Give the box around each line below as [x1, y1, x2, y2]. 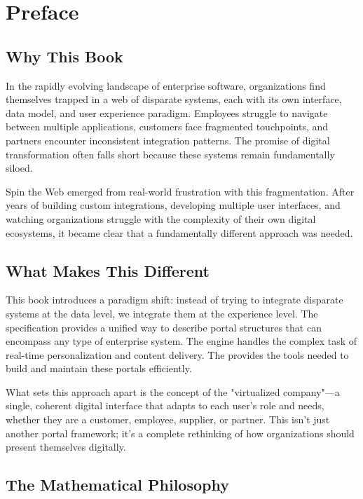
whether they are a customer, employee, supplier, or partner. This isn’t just [6, 412, 330, 427]
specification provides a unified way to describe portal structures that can [6, 320, 322, 334]
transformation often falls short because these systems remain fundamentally [6, 146, 335, 161]
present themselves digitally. [6, 439, 126, 454]
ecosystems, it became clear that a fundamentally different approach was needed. [6, 225, 353, 240]
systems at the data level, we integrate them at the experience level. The [6, 306, 318, 320]
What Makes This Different [6, 259, 210, 281]
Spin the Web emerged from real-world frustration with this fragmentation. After [6, 184, 355, 198]
